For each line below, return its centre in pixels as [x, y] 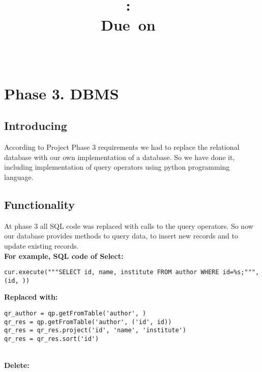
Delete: [17, 365]
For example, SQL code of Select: [64, 256]
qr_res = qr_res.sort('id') [52, 339]
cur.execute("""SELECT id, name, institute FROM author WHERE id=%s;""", [132, 272]
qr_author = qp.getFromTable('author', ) [75, 313]
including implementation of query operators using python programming [117, 167]
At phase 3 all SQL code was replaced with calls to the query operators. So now [129, 225]
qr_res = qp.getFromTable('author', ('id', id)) [88, 322]
